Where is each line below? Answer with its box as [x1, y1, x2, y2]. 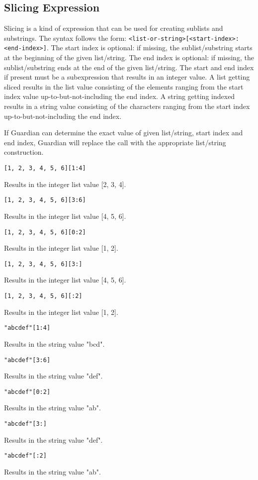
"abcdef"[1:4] [4, 324, 51, 332]
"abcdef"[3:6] [4, 356, 51, 364]
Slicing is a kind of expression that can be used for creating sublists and [4, 23, 223, 33]
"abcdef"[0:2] [4, 388, 51, 395]
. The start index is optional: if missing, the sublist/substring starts [46, 42, 253, 53]
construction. [4, 147, 44, 157]
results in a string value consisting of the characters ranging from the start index [4, 101, 250, 111]
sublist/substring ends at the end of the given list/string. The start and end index [4, 62, 254, 72]
